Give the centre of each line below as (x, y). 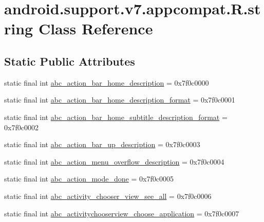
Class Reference (96, 28)
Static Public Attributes (70, 61)
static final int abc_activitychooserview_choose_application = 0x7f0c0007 (122, 213)
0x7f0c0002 (21, 127)
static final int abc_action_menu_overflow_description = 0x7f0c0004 (114, 161)
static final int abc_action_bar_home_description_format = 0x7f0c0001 (120, 100)
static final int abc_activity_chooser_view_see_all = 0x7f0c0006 (108, 196)
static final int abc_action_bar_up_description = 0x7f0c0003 (102, 144)
